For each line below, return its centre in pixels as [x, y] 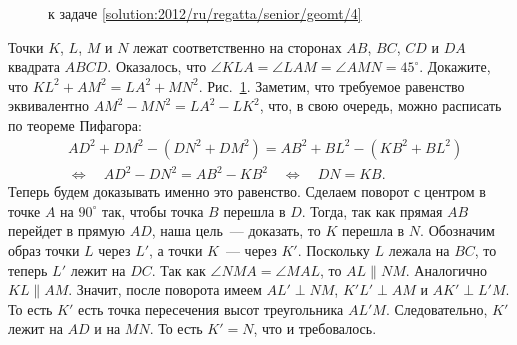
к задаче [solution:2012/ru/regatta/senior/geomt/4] [205, 13]
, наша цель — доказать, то [236, 230]
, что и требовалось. [315, 328]
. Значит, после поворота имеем [165, 289]
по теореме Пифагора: [75, 124]
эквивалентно [48, 105]
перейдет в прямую [67, 230]
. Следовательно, [436, 308]
